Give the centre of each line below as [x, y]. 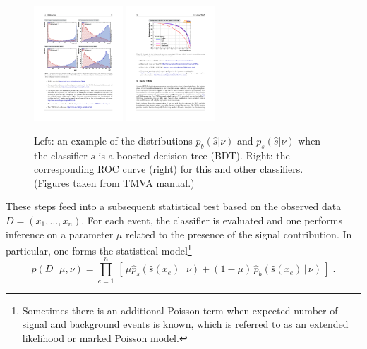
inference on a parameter [60, 234]
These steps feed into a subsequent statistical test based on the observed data [174, 206]
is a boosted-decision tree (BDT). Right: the [194, 155]
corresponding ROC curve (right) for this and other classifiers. [169, 169]
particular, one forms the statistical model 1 [99, 249]
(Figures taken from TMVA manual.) [114, 182]
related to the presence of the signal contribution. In [239, 234]
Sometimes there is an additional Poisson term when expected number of [180, 310]
